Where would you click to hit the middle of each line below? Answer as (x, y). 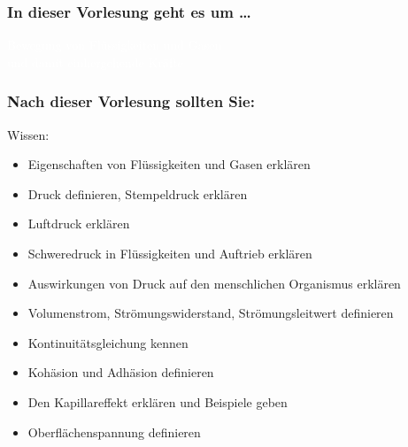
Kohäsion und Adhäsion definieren (121, 372)
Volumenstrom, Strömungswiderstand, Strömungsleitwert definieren (211, 313)
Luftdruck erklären (79, 223)
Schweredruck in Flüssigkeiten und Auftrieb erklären (170, 253)
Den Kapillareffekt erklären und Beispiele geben (158, 401)
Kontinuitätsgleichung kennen (108, 342)
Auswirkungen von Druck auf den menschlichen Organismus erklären (214, 283)
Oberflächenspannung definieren (114, 432)
